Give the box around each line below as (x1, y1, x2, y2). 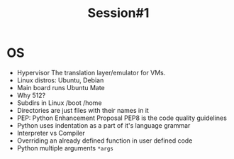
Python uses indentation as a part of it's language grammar (16, 121, 191, 129)
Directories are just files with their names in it (16, 106, 150, 114)
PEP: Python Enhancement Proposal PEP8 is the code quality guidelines (16, 114, 228, 122)
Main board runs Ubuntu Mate (16, 83, 106, 92)
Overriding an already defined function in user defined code (16, 136, 193, 145)
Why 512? (16, 91, 46, 99)
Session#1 (87, 5, 150, 21)
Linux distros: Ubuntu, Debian (16, 76, 104, 84)
